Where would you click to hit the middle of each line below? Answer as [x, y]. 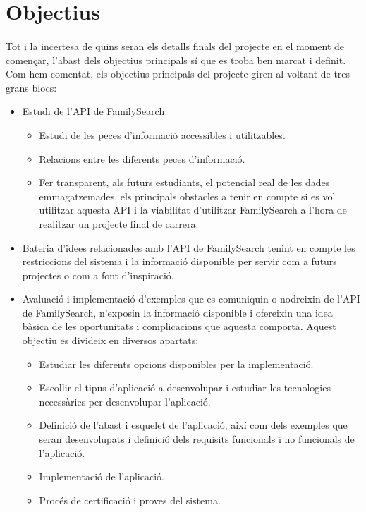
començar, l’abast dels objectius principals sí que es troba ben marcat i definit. [176, 60]
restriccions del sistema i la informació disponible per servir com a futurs [179, 261]
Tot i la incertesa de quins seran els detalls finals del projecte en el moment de [175, 45]
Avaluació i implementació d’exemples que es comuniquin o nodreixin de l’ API [191, 299]
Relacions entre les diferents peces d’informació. [142, 158]
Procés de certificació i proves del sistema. [130, 500]
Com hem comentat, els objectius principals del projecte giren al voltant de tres [178, 74]
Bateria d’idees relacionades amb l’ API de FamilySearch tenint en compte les [189, 247]
